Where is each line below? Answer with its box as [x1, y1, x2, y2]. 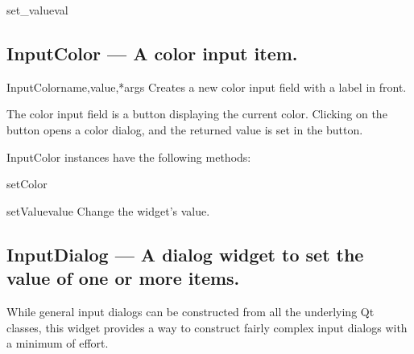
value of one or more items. [6, 265, 240, 290]
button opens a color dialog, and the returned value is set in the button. [6, 121, 363, 138]
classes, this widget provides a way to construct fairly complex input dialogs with [6, 319, 408, 335]
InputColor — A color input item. [6, 40, 298, 65]
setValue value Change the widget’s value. [6, 202, 210, 219]
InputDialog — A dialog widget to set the [6, 241, 364, 266]
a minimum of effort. [6, 335, 109, 352]
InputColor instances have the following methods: [6, 148, 251, 165]
